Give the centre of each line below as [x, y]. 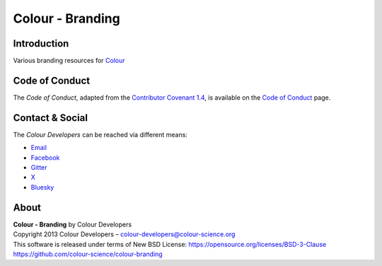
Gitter [39, 168]
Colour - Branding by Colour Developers [73, 224]
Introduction [41, 44]
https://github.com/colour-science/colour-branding [88, 254]
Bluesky [42, 187]
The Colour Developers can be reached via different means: [100, 134]
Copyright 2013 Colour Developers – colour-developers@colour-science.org [124, 234]
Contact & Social [51, 118]
